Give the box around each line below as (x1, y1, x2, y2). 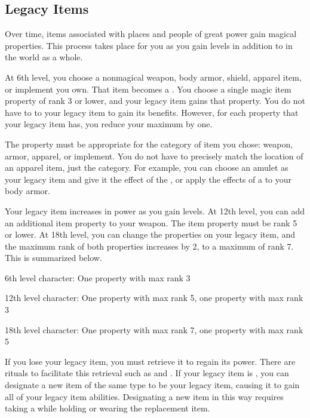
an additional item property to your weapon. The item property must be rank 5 (5, 216, 297, 229)
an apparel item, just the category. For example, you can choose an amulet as (5, 161, 288, 174)
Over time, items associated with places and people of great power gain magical (5, 27, 297, 40)
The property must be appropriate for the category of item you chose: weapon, (5, 137, 293, 150)
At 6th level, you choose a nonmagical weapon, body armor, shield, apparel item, (5, 70, 302, 83)
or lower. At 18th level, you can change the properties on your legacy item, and (5, 228, 295, 241)
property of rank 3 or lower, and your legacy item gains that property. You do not (5, 94, 305, 107)
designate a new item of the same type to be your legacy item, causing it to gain (5, 379, 300, 391)
